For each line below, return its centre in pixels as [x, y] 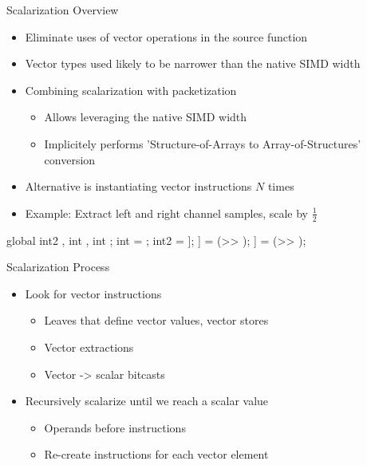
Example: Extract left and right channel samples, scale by [166, 213]
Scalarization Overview [63, 10]
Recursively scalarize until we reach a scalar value [147, 401]
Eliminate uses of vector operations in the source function [166, 36]
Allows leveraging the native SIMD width [146, 117]
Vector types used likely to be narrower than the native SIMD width [193, 63]
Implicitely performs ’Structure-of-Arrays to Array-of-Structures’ [203, 143]
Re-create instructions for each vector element [156, 454]
